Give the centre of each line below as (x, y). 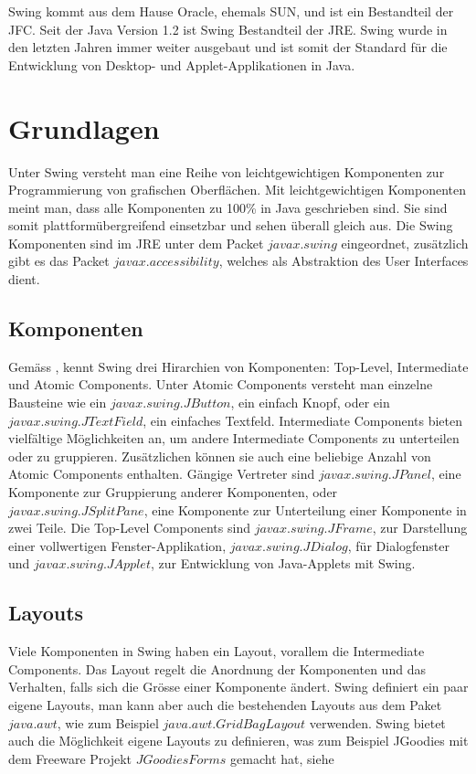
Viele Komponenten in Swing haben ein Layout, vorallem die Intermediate (217, 651)
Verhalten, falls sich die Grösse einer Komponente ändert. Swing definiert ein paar (238, 687)
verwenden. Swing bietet (377, 722)
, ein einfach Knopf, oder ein (310, 403)
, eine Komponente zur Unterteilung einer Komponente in (305, 509)
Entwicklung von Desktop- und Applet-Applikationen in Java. (182, 64)
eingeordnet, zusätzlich (405, 243)
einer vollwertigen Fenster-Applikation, (117, 545)
